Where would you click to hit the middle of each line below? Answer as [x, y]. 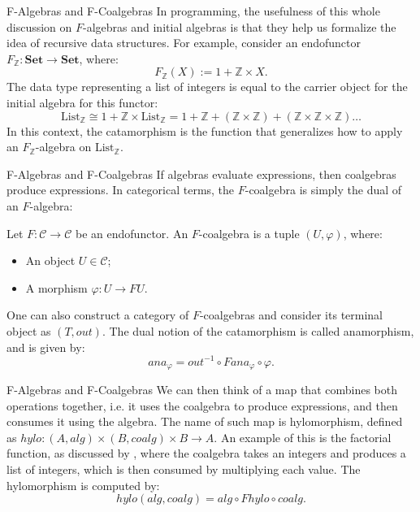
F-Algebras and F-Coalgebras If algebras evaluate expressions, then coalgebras [201, 174]
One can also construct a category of [98, 315]
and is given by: [46, 347]
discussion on [39, 26]
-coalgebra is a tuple [249, 233]
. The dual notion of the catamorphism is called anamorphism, [258, 330]
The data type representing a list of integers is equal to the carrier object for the [207, 87]
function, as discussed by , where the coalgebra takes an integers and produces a [206, 453]
